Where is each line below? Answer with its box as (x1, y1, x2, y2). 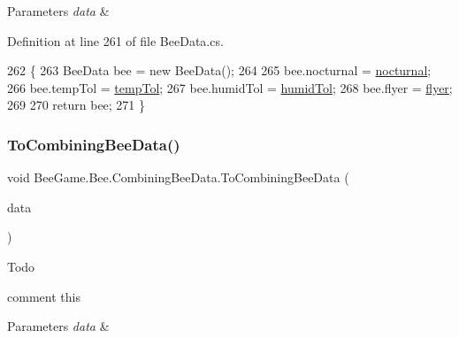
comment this (7, 287, 80, 305)
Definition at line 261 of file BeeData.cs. (7, 31, 224, 50)
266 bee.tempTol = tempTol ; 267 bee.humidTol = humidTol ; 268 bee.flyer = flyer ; (7, 78, 453, 96)
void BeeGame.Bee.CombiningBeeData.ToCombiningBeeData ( (7, 168, 349, 187)
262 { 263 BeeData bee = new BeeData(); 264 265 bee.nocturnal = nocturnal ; (7, 61, 432, 80)
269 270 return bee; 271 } (7, 96, 146, 114)
